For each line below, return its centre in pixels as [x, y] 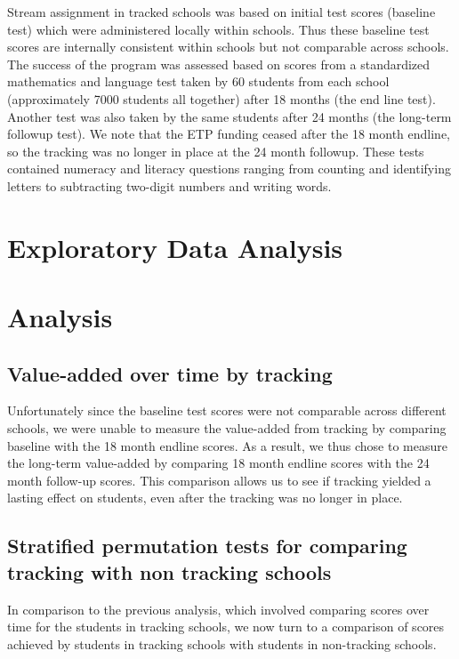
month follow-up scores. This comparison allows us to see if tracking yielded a [219, 480]
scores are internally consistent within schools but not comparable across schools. [228, 47]
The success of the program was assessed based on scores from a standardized [219, 64]
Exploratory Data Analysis [175, 247]
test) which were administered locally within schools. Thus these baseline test [218, 29]
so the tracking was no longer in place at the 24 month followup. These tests [216, 151]
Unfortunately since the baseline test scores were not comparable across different [227, 410]
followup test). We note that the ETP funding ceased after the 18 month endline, [229, 134]
